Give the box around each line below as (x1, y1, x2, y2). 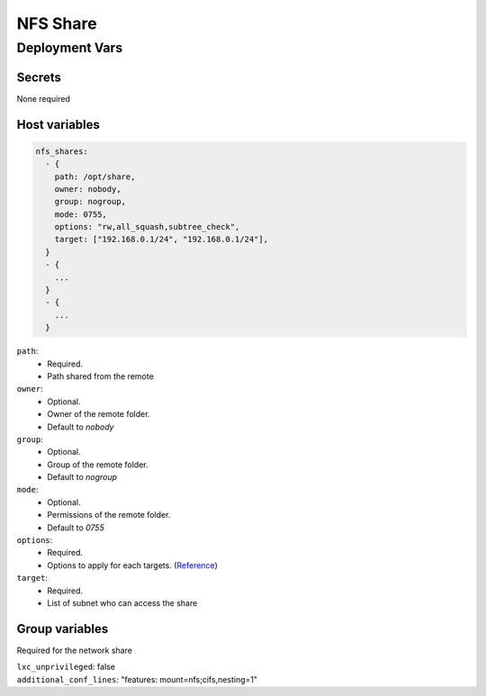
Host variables (16, 117, 101, 132)
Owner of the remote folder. (47, 409, 150, 420)
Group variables (16, 621, 109, 637)
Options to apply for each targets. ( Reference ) (47, 559, 218, 571)
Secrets (16, 69, 62, 85)
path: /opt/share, (54, 171, 136, 182)
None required (16, 93, 71, 104)
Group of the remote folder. (47, 459, 148, 470)
